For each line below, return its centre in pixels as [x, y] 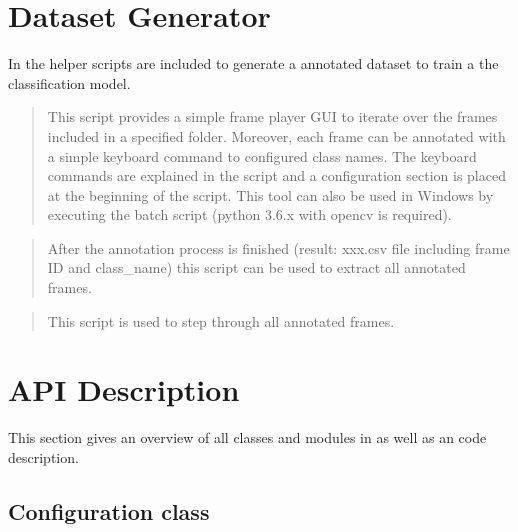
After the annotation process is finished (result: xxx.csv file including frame [278, 247]
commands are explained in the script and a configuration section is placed [276, 175]
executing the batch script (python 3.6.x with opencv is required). [249, 214]
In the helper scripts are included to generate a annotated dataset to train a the [253, 63]
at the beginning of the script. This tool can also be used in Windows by [270, 194]
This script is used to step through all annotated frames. [221, 320]
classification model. [69, 82]
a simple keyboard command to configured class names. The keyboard [262, 155]
